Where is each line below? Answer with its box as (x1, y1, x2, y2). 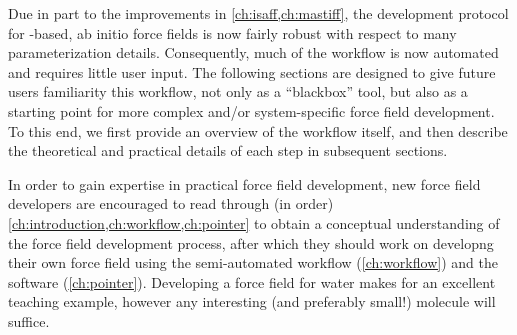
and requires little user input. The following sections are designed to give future (8, 61, 496, 82)
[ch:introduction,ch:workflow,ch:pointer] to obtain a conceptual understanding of (8, 212, 500, 233)
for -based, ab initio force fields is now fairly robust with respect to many (8, 22, 457, 43)
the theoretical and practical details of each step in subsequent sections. (8, 140, 448, 161)
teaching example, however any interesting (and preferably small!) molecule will (8, 291, 496, 312)
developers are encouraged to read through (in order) (8, 193, 334, 214)
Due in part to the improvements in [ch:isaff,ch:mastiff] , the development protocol (8, 3, 509, 23)
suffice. (8, 310, 50, 331)
